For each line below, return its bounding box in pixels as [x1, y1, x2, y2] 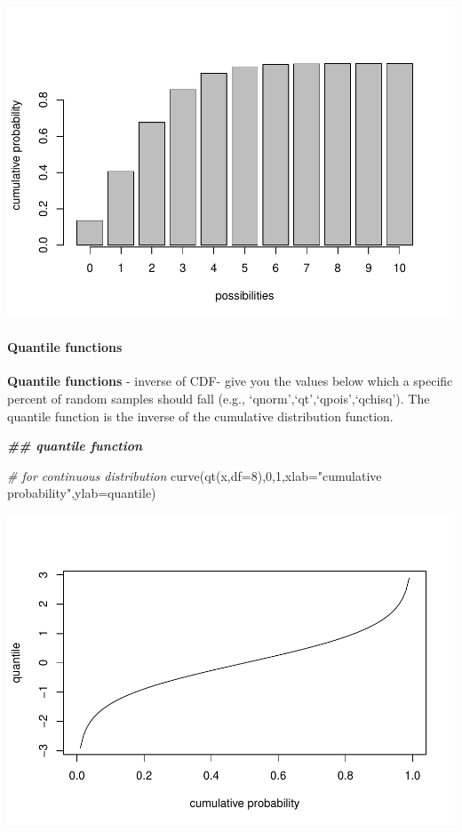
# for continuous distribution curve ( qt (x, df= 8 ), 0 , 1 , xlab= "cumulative [7, 466, 382, 484]
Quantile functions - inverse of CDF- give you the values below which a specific [7, 372, 453, 390]
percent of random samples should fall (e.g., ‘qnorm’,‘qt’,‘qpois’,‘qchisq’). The [7, 388, 430, 407]
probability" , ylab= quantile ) [7, 484, 156, 502]
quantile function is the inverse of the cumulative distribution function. [7, 406, 394, 425]
